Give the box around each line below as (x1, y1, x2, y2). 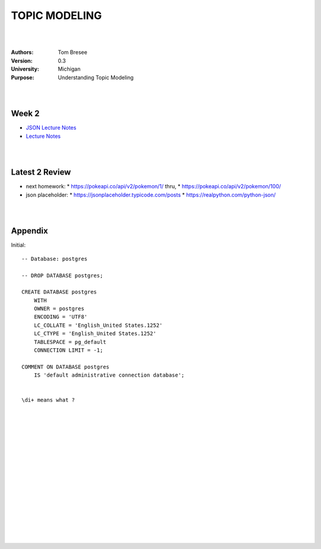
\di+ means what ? (21, 397, 75, 403)
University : (11, 65, 40, 72)
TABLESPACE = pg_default (33, 339, 106, 345)
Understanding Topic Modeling (58, 74, 134, 81)
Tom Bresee (58, 49, 87, 56)
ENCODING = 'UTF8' (33, 314, 88, 320)
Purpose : (11, 74, 34, 81)
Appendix (11, 226, 48, 236)
